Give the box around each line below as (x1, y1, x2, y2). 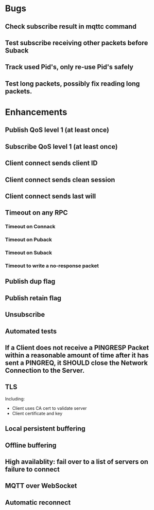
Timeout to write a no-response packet (5, 262, 99, 269)
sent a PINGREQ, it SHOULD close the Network (5, 359, 148, 367)
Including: (5, 396, 25, 401)
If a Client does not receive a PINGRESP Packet (5, 344, 149, 352)
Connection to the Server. (5, 366, 85, 375)
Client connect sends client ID (5, 159, 98, 167)
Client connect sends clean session (5, 176, 115, 184)
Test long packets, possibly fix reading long (5, 79, 140, 88)
